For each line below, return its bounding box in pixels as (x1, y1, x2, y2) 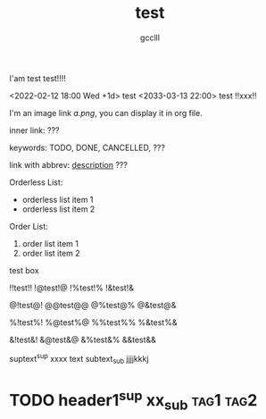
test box (9, 264, 39, 275)
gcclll (139, 32, 161, 43)
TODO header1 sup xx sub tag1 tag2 (9, 387, 258, 414)
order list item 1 (21, 238, 79, 248)
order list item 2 (21, 247, 80, 258)
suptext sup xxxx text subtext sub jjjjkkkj (9, 351, 149, 366)
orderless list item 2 (21, 204, 96, 214)
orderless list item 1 (21, 194, 94, 205)
